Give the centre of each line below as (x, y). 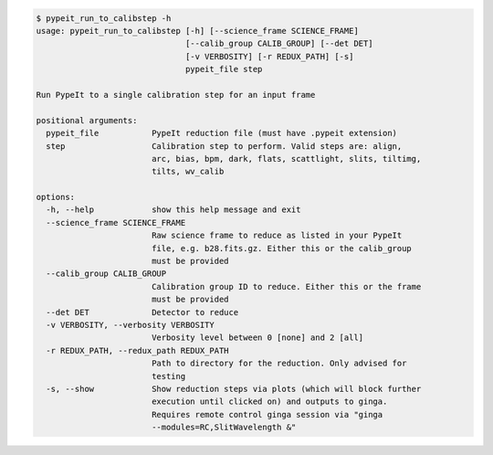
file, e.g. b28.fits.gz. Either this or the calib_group (282, 248)
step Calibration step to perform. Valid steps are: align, (224, 146)
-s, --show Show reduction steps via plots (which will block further (234, 389)
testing (168, 376)
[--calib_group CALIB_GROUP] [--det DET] (279, 44)
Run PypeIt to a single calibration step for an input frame (176, 95)
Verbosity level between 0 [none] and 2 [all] (257, 338)
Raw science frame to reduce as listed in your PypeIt (277, 236)
